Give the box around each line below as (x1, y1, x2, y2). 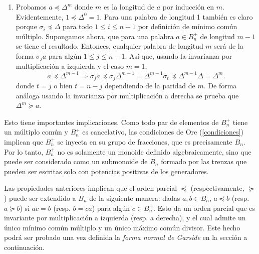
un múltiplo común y (4, 126, 68, 137)
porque (16, 21, 37, 32)
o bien (54, 80, 73, 90)
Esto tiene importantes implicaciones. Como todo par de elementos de (4, 116, 219, 127)
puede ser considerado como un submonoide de (4, 156, 148, 167)
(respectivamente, (190, 183, 244, 193)
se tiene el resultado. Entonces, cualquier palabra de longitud (16, 41, 203, 51)
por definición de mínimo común (138, 21, 237, 32)
